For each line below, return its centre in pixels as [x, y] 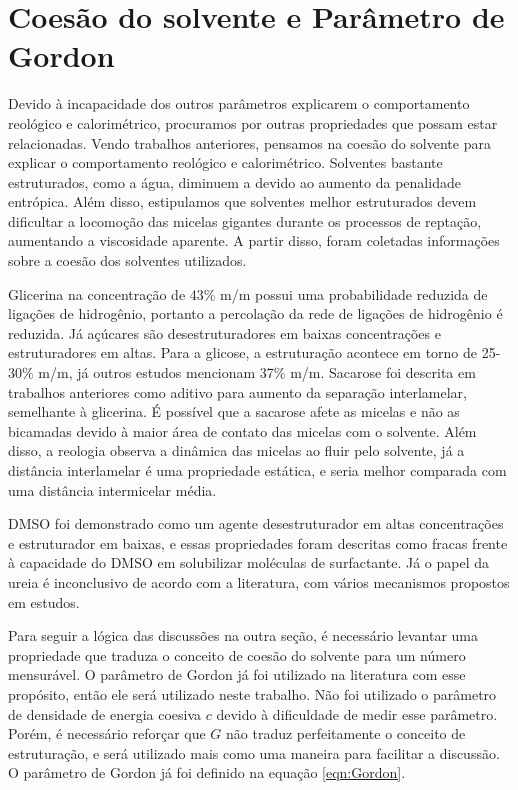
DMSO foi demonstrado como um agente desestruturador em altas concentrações [256, 523]
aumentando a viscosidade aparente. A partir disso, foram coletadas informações [254, 240]
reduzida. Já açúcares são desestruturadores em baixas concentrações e [224, 332]
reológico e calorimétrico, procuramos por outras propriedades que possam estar [253, 122]
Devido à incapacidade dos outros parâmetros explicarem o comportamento [239, 103]
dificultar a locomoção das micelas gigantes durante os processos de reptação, [245, 220]
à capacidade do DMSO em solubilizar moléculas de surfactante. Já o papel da [248, 562]
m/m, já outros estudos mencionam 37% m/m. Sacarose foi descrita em [257, 372]
